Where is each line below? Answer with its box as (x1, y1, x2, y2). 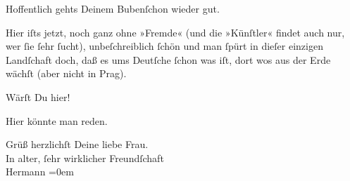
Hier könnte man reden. (6, 113, 108, 128)
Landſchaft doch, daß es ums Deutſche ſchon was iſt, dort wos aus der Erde (6, 52, 331, 67)
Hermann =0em (6, 164, 74, 179)
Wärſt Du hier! (6, 89, 70, 104)
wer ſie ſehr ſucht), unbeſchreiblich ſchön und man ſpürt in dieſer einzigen (6, 39, 323, 53)
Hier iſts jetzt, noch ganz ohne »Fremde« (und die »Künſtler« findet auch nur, (6, 25, 345, 39)
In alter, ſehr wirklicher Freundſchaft (6, 150, 164, 165)
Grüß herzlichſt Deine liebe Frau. (6, 137, 149, 152)
